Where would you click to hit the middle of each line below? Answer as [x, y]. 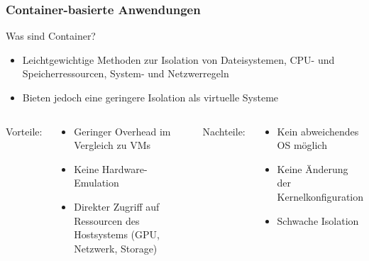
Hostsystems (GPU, [117, 234]
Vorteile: [24, 131]
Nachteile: [224, 131]
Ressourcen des [107, 220]
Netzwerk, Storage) [116, 248]
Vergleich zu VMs [112, 145]
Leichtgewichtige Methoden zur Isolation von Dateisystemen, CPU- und [178, 59]
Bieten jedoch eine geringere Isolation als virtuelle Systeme [150, 97]
